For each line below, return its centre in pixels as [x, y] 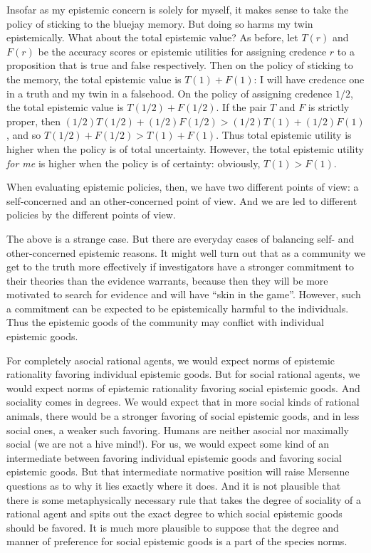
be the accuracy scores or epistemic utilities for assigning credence [182, 51]
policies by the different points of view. [91, 215]
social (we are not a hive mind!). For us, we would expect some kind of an [168, 444]
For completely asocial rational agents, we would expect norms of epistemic [171, 360]
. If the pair [241, 107]
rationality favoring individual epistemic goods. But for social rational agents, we [183, 374]
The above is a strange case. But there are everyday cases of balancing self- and [181, 238]
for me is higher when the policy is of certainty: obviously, [134, 163]
